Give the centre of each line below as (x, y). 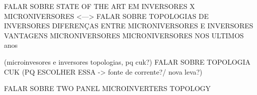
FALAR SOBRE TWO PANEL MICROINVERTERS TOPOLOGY (107, 88)
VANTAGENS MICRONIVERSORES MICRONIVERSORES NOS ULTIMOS (124, 35)
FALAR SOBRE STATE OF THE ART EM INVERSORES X (100, 6)
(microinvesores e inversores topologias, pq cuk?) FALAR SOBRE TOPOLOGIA (127, 61)
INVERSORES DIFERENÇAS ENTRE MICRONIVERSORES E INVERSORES (129, 26)
